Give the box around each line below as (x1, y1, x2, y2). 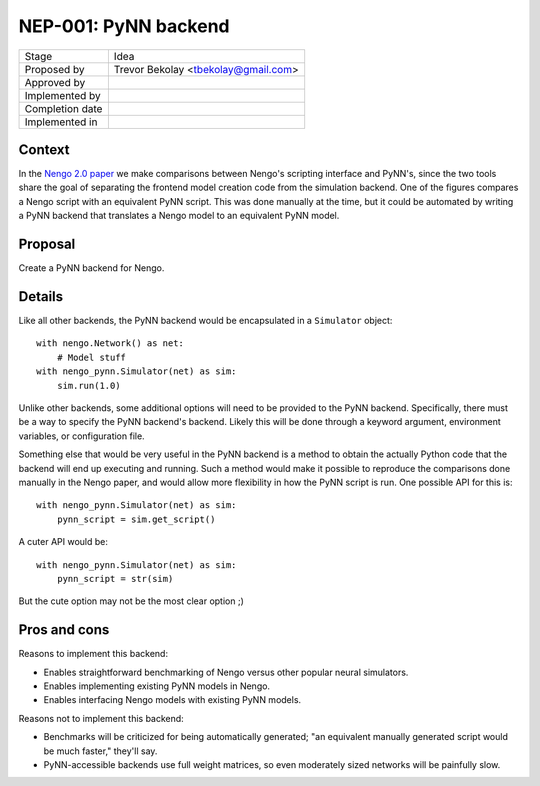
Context (18, 141, 70, 158)
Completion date (24, 101, 103, 115)
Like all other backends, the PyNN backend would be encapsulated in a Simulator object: (18, 315, 393, 327)
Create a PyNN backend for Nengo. (18, 262, 165, 274)
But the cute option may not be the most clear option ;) (18, 595, 245, 607)
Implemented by (24, 88, 102, 102)
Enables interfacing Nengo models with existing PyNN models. (43, 694, 302, 706)
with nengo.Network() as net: (36, 338, 185, 349)
